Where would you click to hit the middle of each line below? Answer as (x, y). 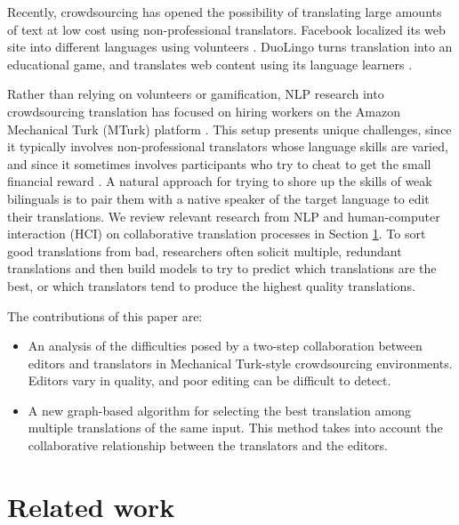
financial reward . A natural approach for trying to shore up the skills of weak (220, 181)
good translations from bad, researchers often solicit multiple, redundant (205, 250)
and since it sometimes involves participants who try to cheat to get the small (219, 163)
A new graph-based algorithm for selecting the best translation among (219, 410)
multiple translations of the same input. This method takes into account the (235, 428)
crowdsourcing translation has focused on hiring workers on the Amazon (204, 111)
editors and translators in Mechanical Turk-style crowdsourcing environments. (240, 363)
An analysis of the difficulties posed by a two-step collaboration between (225, 346)
